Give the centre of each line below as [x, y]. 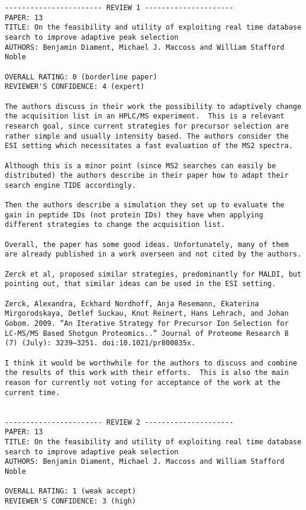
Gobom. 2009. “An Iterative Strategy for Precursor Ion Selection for [147, 323]
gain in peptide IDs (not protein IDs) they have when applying [134, 215]
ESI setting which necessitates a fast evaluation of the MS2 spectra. [149, 146]
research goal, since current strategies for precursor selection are [147, 126]
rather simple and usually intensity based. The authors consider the [147, 136]
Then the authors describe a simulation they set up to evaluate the [145, 205]
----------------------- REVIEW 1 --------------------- [119, 8]
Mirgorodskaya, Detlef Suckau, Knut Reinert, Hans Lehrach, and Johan [147, 314]
